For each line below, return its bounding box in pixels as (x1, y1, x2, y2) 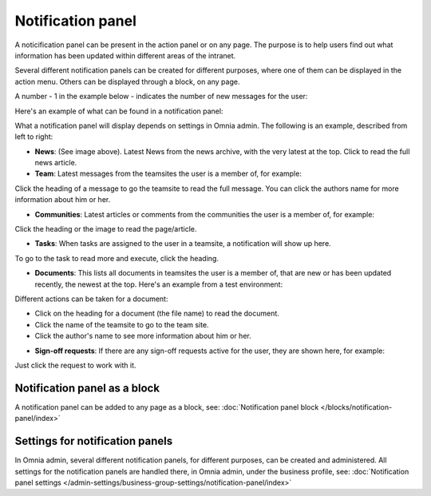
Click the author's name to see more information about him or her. (34, 331, 251, 341)
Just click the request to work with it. (14, 360, 136, 370)
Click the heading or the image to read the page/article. (14, 224, 197, 234)
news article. (34, 158, 77, 168)
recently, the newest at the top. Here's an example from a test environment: (34, 280, 283, 289)
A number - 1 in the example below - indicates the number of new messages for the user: (14, 92, 308, 101)
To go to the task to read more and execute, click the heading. (14, 253, 219, 263)
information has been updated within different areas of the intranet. (14, 50, 236, 60)
